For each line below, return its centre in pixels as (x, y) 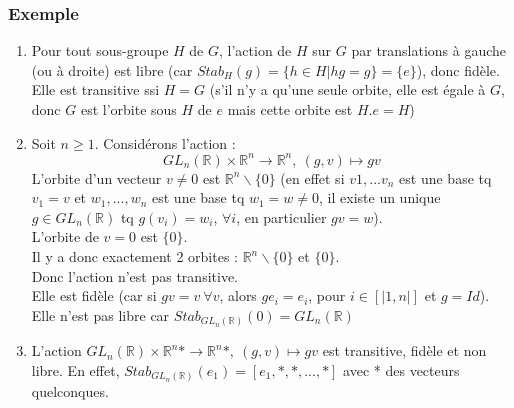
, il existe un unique (380, 197)
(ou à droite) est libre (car (112, 69)
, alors (238, 295)
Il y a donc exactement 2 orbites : (134, 256)
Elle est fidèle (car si (94, 295)
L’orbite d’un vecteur (96, 177)
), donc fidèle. (458, 69)
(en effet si (312, 177)
